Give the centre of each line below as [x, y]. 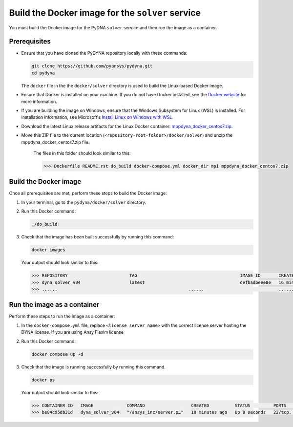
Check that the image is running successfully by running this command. [94, 367]
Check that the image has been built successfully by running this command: [98, 237]
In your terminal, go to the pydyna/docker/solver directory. [84, 202]
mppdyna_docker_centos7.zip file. [55, 142]
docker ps [43, 380]
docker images [48, 250]
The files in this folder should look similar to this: [82, 153]
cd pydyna [43, 73]
